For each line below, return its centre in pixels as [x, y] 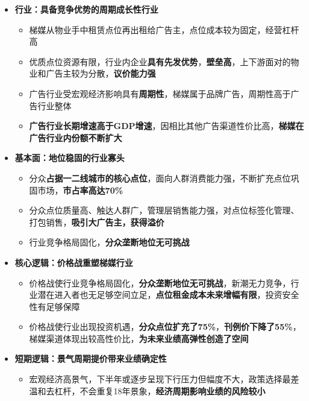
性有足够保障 [55, 306]
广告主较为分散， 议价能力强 [101, 73]
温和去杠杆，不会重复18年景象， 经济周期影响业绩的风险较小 [147, 390]
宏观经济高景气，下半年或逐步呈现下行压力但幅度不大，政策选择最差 [164, 379]
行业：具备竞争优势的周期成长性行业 [86, 9]
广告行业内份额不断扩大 [76, 137]
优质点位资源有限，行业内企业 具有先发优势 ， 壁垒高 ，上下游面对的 [160, 61]
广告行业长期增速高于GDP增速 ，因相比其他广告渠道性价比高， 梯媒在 [167, 126]
